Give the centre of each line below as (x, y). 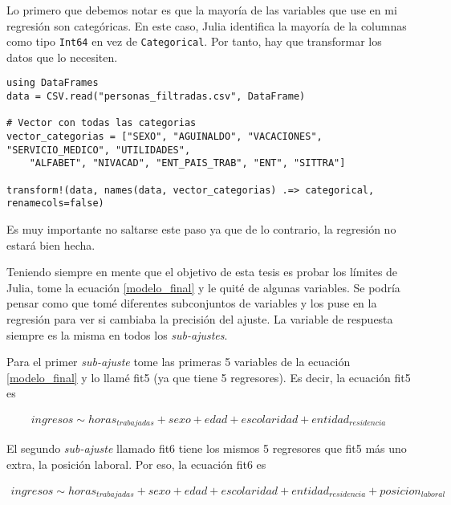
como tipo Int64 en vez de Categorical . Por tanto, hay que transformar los (194, 41)
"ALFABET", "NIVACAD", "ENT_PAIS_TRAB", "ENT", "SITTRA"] (187, 163)
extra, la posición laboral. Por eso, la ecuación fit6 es (136, 464)
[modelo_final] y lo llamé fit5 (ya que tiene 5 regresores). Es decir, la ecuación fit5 (209, 377)
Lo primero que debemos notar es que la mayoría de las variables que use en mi (202, 10)
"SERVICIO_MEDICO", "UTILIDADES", (99, 150)
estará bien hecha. (51, 244)
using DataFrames (53, 83)
